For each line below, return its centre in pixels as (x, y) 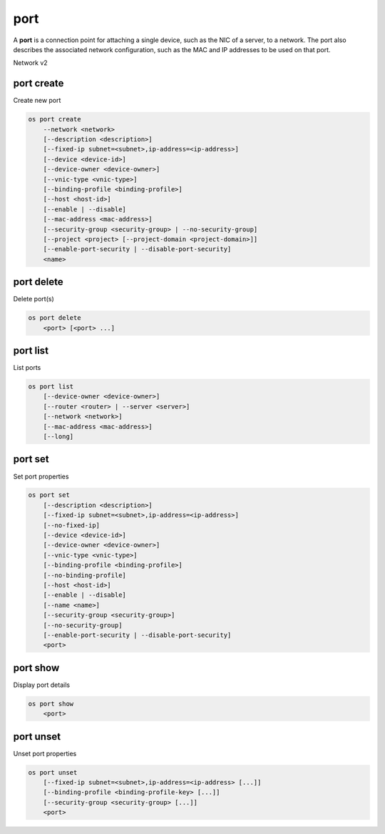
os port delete (55, 318)
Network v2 (30, 63)
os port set (49, 495)
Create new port (37, 101)
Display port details (42, 685)
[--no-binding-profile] (84, 575)
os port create (55, 119)
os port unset (53, 772)
